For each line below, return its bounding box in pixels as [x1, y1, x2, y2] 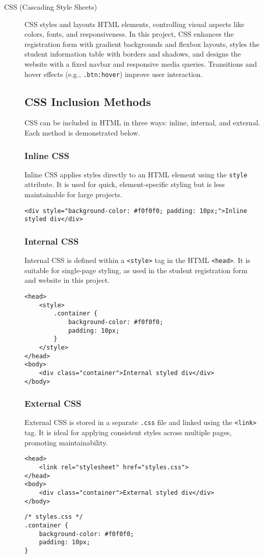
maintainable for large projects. [24, 189, 122, 200]
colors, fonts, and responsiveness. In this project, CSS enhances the [24, 29, 234, 39]
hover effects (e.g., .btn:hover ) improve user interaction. [24, 68, 203, 79]
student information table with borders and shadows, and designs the [24, 48, 241, 59]
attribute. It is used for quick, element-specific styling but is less [24, 179, 225, 190]
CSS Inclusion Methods [24, 93, 151, 109]
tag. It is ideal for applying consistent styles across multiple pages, [24, 427, 232, 438]
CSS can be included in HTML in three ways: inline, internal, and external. [24, 117, 260, 128]
